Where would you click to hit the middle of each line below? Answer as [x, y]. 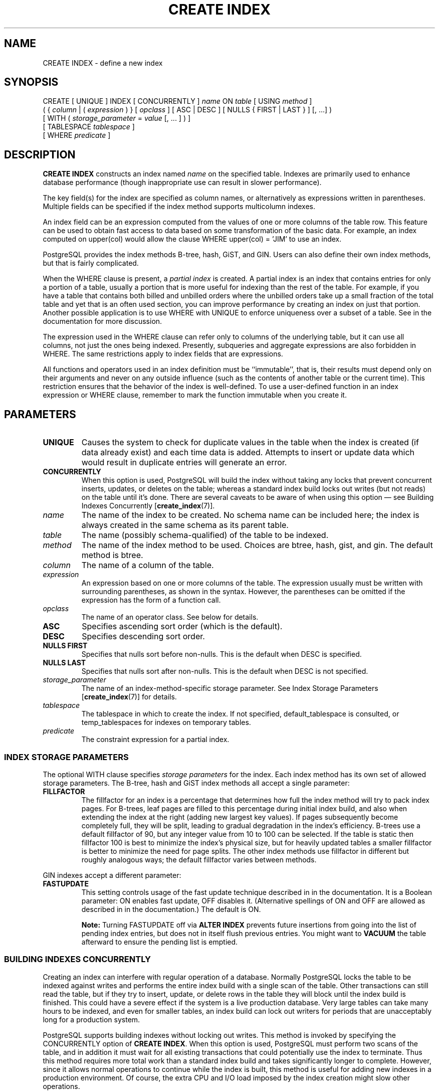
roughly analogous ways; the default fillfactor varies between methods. [199, 859]
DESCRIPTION [40, 154]
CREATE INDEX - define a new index [103, 63]
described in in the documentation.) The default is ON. [171, 909]
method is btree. [112, 555]
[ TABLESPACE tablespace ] [89, 127]
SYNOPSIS [31, 82]
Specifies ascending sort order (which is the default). [182, 626]
